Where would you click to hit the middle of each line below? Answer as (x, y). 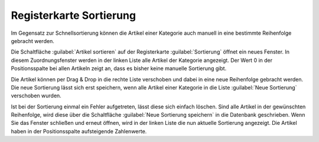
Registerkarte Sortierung (73, 15)
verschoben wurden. (36, 96)
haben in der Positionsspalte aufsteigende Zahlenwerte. (79, 131)
